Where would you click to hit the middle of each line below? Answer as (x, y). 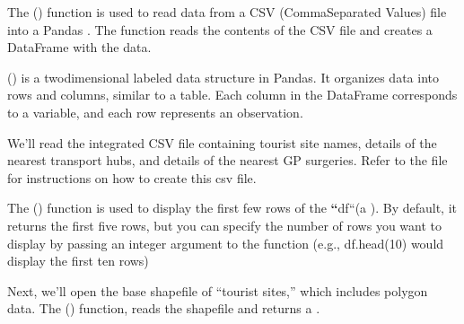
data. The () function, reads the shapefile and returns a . (164, 308)
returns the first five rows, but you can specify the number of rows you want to (224, 225)
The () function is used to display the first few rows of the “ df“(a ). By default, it (232, 208)
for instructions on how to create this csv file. (132, 177)
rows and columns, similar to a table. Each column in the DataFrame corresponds (232, 95)
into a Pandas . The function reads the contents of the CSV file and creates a (220, 29)
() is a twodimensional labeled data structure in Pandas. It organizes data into (223, 77)
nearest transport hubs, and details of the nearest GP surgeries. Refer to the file (228, 160)
